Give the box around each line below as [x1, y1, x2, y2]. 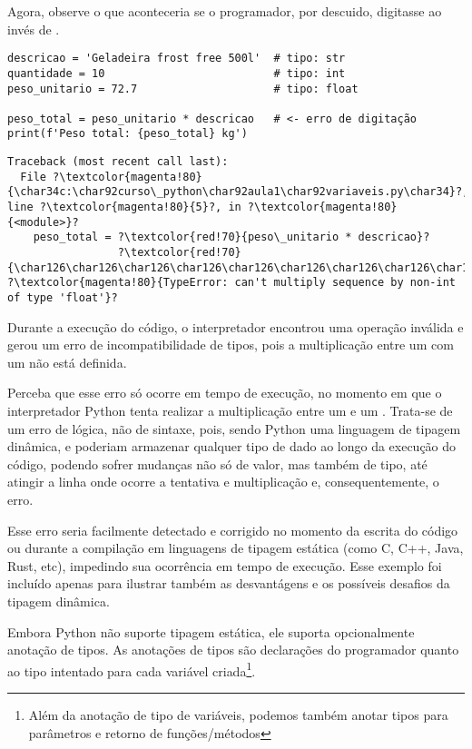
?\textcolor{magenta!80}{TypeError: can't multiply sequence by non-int [7, 276, 456, 290]
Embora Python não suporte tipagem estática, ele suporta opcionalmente [7, 622, 415, 641]
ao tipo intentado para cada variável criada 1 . [7, 658, 256, 680]
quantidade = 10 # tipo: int [7, 66, 346, 80]
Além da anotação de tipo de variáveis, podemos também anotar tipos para [28, 705, 448, 724]
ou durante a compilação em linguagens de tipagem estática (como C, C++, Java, [7, 538, 464, 557]
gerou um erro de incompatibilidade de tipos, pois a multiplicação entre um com [7, 335, 454, 354]
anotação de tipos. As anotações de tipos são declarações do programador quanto [7, 640, 459, 659]
